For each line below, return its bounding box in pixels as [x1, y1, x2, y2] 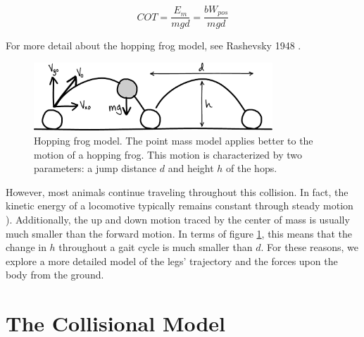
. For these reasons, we [261, 240, 358, 255]
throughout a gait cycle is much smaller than [58, 240, 253, 255]
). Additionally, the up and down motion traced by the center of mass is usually [6, 212, 350, 227]
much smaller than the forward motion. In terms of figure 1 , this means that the [6, 226, 353, 240]
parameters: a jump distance [34, 161, 157, 176]
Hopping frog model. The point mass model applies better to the [34, 133, 313, 148]
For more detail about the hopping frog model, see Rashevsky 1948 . [6, 38, 301, 53]
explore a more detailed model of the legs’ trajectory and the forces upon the [6, 253, 338, 268]
